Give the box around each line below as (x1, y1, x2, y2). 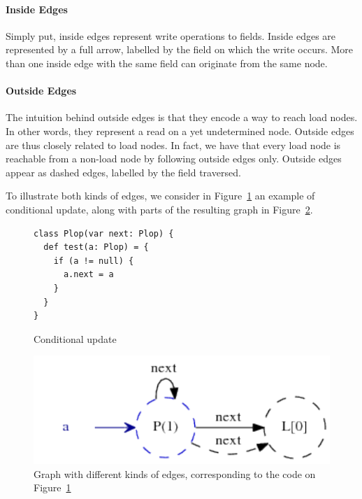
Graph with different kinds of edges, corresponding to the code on (34, 466, 316, 481)
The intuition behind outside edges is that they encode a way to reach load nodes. (6, 110, 358, 125)
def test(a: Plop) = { (43, 242, 149, 253)
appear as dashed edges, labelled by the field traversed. (6, 164, 241, 179)
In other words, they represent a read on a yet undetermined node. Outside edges (6, 123, 354, 138)
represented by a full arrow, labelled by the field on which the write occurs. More (6, 42, 354, 57)
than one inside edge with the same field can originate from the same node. (6, 55, 328, 70)
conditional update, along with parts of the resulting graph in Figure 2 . (6, 202, 313, 216)
